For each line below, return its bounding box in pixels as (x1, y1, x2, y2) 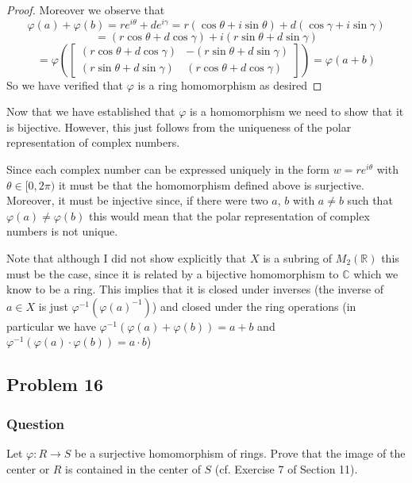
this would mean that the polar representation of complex (88, 207, 370, 224)
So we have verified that (6, 76, 124, 93)
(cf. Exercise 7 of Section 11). (214, 460, 358, 477)
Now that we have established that (6, 103, 175, 120)
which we (353, 265, 399, 282)
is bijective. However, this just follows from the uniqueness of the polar (6, 118, 352, 135)
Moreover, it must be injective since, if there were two (6, 192, 268, 209)
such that (347, 192, 393, 209)
